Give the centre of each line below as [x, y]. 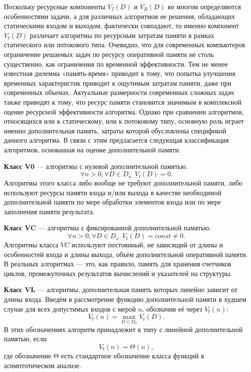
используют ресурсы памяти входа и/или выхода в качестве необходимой [113, 192]
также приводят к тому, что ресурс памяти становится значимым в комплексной [123, 102]
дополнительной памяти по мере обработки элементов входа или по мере [112, 202]
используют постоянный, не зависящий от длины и [147, 245]
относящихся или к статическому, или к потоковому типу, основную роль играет [124, 121]
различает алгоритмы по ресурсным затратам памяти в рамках [122, 35]
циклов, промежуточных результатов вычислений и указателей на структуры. [118, 273]
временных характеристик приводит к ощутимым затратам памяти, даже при [118, 83]
